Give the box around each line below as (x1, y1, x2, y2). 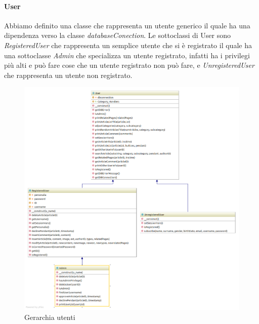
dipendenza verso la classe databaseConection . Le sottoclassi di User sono (4, 30, 231, 40)
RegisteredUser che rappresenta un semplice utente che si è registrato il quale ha (4, 39, 252, 50)
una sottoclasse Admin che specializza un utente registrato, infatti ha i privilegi (4, 50, 250, 60)
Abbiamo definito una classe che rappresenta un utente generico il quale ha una (4, 20, 250, 30)
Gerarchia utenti (24, 311, 75, 322)
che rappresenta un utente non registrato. (4, 69, 133, 80)
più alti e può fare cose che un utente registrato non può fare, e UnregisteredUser (4, 60, 254, 70)
